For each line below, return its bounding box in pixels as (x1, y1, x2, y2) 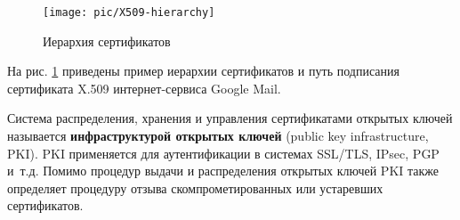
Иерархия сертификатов (43, 31, 171, 50)
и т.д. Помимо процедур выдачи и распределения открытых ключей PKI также (7, 161, 440, 180)
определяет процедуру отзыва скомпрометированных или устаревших (7, 178, 383, 197)
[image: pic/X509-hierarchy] (43, 6, 215, 19)
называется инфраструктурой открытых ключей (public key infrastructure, (7, 126, 429, 145)
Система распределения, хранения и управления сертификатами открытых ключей (7, 109, 453, 127)
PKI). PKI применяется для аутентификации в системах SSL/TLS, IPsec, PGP (7, 143, 440, 162)
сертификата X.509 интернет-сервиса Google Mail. (7, 78, 281, 97)
